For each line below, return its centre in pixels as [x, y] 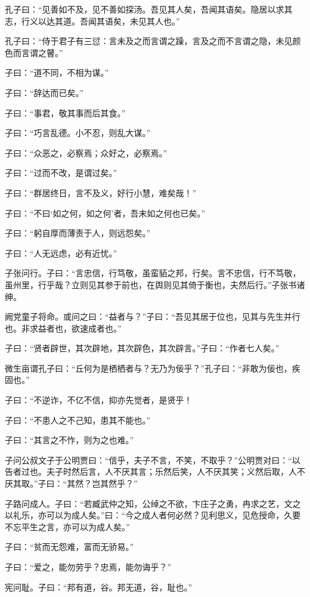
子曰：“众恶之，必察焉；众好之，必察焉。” [86, 152]
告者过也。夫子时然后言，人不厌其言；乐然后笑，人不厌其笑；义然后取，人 [151, 471]
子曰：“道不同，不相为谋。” [57, 72]
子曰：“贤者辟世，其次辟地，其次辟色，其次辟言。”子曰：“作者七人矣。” [142, 348]
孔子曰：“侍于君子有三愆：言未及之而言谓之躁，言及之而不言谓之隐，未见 [149, 41]
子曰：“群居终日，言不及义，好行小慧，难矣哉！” [101, 192]
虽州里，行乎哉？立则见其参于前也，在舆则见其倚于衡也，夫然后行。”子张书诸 [155, 284]
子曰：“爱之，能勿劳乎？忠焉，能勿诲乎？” [88, 567]
